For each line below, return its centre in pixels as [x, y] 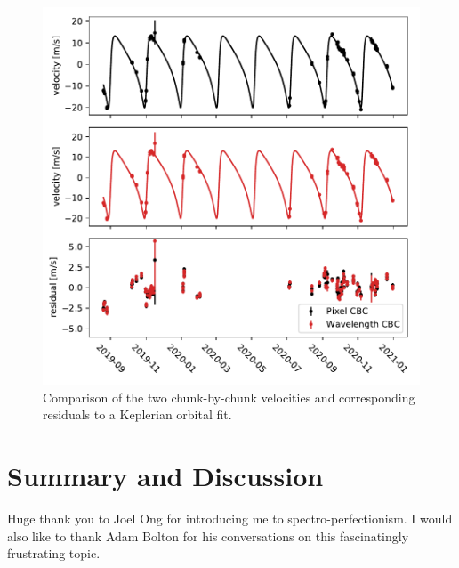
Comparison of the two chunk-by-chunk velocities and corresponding [229, 397]
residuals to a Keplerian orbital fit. [137, 414]
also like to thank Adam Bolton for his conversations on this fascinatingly [208, 536]
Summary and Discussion [165, 475]
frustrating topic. [54, 553]
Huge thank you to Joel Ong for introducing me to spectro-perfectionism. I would [230, 518]
